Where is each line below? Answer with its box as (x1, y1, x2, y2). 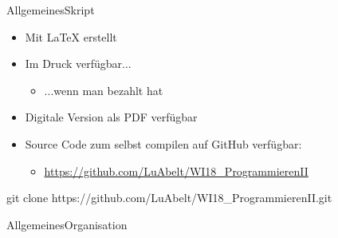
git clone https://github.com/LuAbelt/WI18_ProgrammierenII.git (6, 189, 332, 206)
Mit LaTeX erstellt (25, 28, 117, 45)
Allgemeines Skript (6, 2, 95, 18)
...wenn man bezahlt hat (44, 81, 163, 98)
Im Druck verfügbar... (25, 55, 132, 72)
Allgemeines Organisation (6, 216, 128, 232)
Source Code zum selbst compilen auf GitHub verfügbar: (25, 135, 302, 152)
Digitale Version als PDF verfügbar (25, 109, 198, 125)
